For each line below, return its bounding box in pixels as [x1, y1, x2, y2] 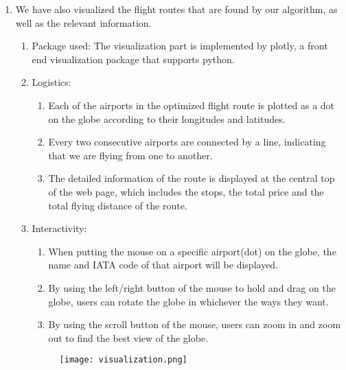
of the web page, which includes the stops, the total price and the [48, 184, 324, 198]
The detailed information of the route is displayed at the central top [48, 171, 335, 185]
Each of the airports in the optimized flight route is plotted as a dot [48, 97, 335, 112]
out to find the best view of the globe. [48, 330, 209, 345]
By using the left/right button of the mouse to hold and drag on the [48, 280, 336, 294]
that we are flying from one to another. [48, 148, 213, 162]
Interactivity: [32, 221, 87, 235]
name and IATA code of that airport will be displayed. [48, 257, 279, 272]
